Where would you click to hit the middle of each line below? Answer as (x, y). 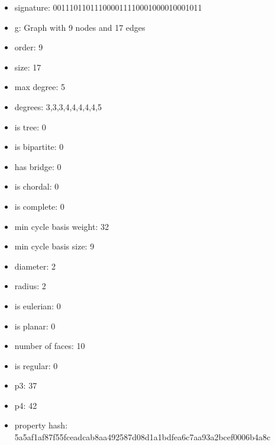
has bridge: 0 (38, 166)
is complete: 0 (39, 206)
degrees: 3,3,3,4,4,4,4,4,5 (58, 106)
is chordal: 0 (37, 186)
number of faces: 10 (50, 346)
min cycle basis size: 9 (54, 246)
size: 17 (28, 67)
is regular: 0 (36, 365)
